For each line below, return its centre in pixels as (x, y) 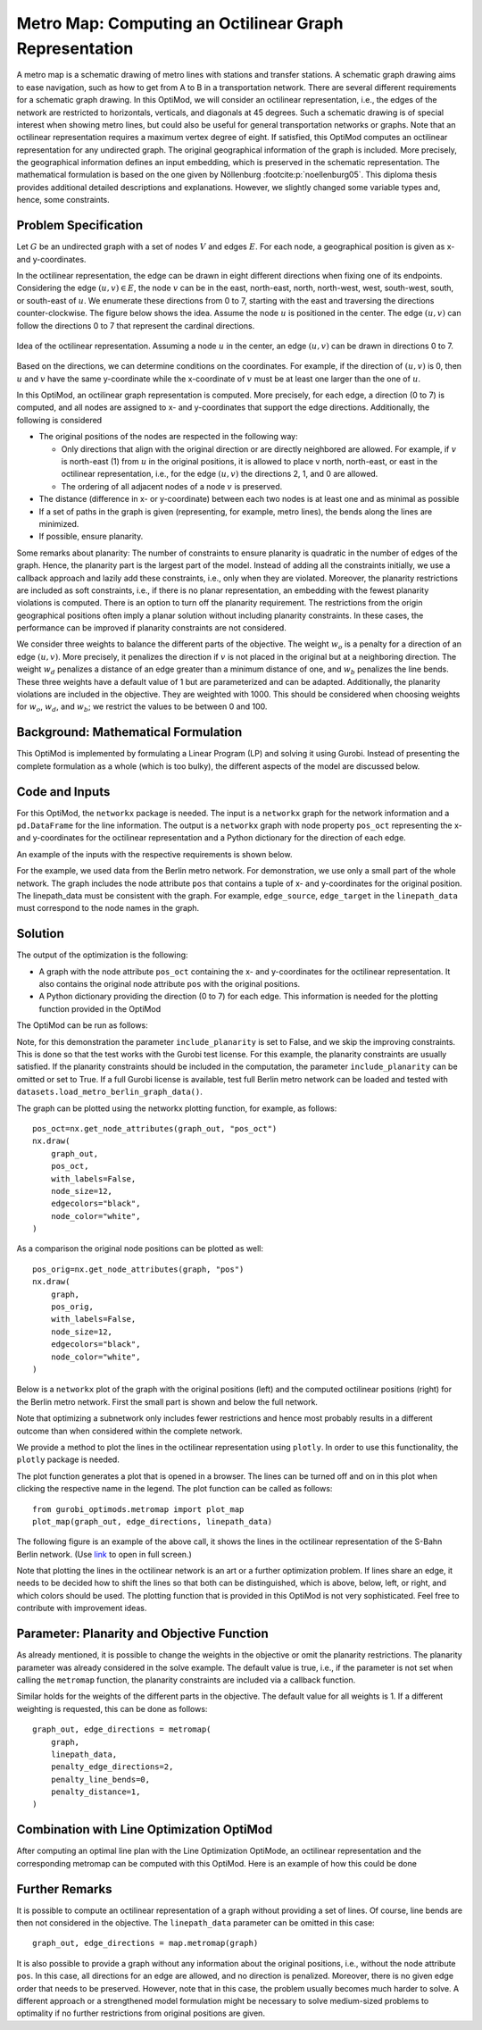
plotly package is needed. (68, 1459)
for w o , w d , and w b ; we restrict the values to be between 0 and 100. (142, 708)
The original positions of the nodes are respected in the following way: (168, 437)
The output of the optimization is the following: (102, 955)
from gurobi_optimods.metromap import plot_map (138, 1509)
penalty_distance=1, (96, 1792)
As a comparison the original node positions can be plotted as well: (140, 1249)
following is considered (59, 420)
